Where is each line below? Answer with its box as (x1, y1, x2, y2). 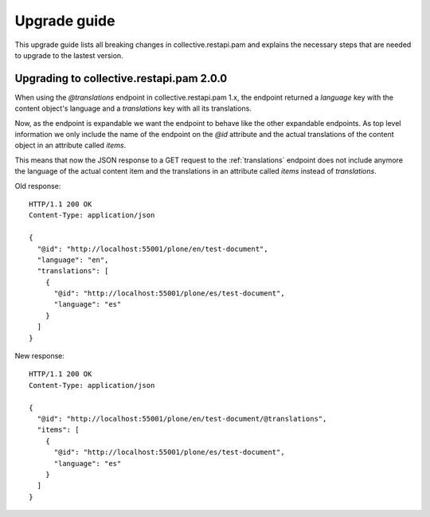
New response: (14, 351, 65, 361)
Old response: (14, 181, 61, 190)
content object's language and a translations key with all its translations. (14, 104, 252, 113)
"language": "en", (37, 255, 109, 264)
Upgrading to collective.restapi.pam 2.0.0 (14, 72, 228, 85)
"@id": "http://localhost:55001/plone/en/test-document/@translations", (37, 414, 327, 423)
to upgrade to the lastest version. (14, 50, 123, 60)
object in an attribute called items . (14, 140, 127, 151)
